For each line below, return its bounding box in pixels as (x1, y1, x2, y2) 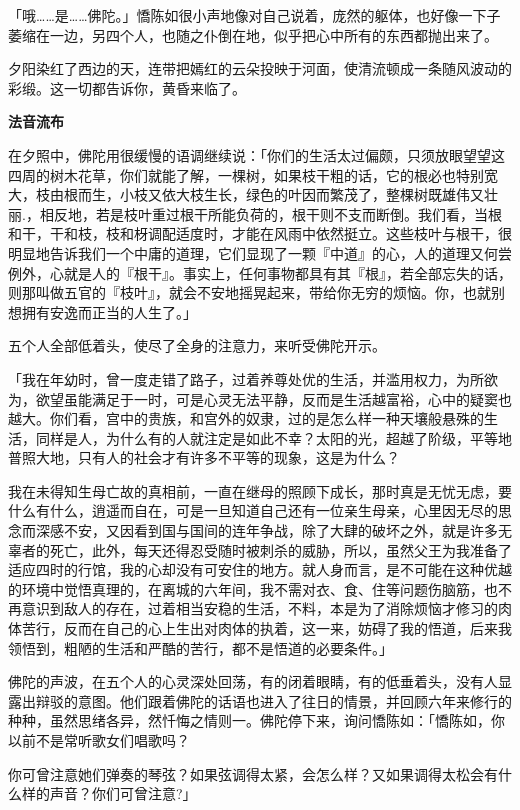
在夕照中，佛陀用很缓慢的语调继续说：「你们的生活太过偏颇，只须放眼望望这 (8, 144, 505, 165)
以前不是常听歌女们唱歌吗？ (8, 730, 190, 750)
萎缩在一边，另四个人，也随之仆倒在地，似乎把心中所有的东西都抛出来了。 (8, 24, 498, 45)
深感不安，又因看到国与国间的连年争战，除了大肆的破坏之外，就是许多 (35, 520, 498, 541)
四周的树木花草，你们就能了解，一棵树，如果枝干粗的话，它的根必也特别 (8, 164, 484, 185)
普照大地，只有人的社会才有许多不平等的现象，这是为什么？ (8, 447, 400, 468)
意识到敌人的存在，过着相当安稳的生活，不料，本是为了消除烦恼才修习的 (21, 598, 498, 619)
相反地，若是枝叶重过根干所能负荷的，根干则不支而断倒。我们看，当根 (39, 203, 502, 224)
